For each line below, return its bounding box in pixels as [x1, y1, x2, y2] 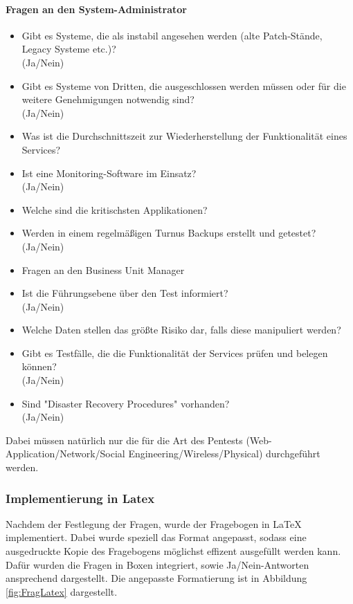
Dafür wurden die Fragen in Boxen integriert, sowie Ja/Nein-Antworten [6, 557, 309, 571]
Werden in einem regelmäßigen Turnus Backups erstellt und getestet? [21, 226, 316, 240]
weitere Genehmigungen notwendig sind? [21, 92, 194, 107]
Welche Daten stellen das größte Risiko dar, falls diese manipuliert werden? [21, 322, 341, 337]
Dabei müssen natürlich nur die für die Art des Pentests [6, 432, 243, 447]
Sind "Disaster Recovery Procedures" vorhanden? [21, 396, 230, 410]
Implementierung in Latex [6, 489, 155, 506]
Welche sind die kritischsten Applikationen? [21, 202, 208, 217]
